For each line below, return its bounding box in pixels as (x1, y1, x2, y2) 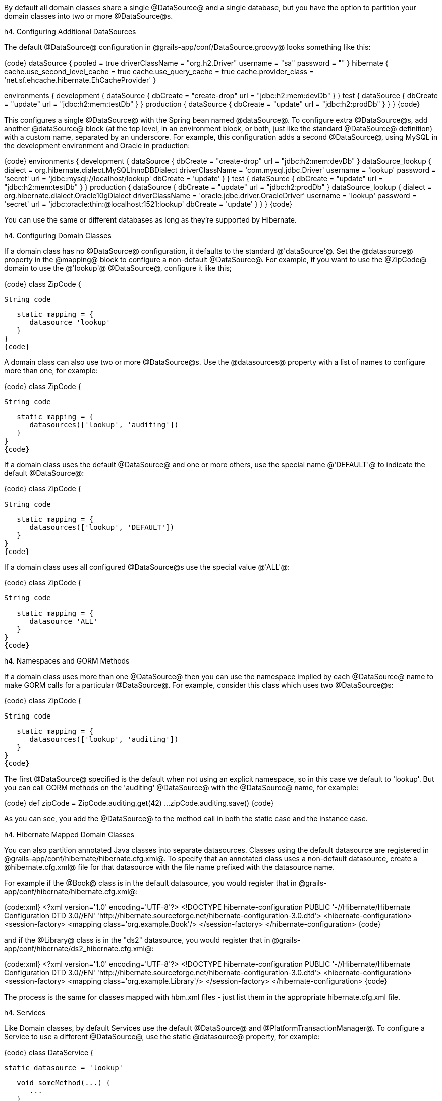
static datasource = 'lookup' (4, 1064, 124, 1072)
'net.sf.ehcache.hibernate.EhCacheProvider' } (4, 76, 156, 84)
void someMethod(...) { (17, 1079, 111, 1087)
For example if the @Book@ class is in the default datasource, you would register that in (4, 878, 297, 887)
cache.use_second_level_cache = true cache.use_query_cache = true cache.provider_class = (4, 67, 314, 76)
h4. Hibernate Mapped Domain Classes (4, 830, 134, 839)
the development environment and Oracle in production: (4, 141, 190, 150)
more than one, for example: (4, 366, 98, 375)
